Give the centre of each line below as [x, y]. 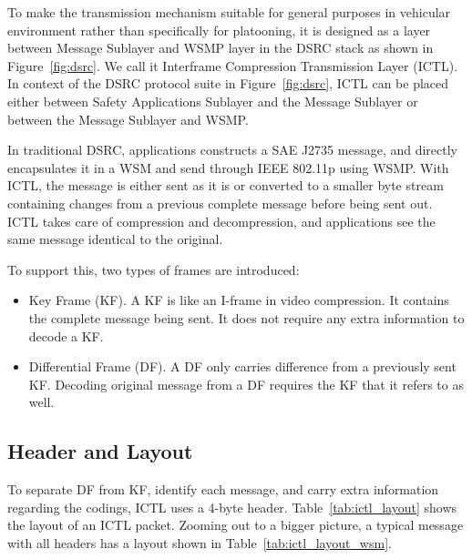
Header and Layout [100, 451]
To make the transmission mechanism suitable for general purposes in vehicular [229, 12]
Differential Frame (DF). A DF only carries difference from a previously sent [242, 366]
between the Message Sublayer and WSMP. [128, 119]
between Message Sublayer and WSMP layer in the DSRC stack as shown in [221, 48]
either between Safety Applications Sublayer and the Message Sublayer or [213, 101]
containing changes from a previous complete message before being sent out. [220, 203]
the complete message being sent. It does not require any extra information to [246, 317]
